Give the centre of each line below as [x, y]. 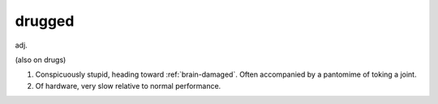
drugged [45, 21]
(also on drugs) [41, 60]
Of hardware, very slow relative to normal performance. [128, 85]
